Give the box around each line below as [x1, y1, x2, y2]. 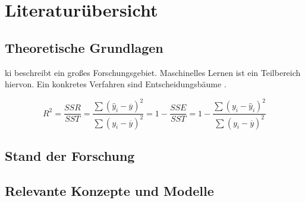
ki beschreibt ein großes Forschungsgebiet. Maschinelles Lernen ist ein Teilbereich [5, 66, 301, 78]
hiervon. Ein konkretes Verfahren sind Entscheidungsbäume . [5, 78, 227, 90]
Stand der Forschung [5, 147, 135, 165]
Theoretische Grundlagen [5, 38, 163, 56]
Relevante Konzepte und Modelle [5, 181, 214, 199]
